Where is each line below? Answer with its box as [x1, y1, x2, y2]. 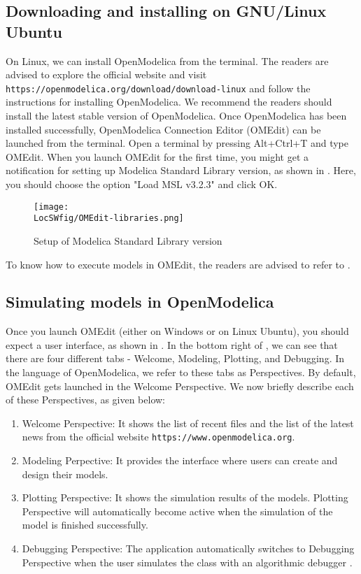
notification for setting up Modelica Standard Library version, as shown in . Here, [6, 163, 356, 178]
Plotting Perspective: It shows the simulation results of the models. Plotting [22, 490, 348, 505]
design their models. [22, 466, 108, 481]
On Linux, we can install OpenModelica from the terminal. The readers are [6, 53, 329, 68]
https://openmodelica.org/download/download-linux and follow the [6, 80, 311, 95]
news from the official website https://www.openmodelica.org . [22, 429, 295, 444]
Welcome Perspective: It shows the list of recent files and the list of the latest [22, 415, 354, 430]
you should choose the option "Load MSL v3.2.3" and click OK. [6, 177, 278, 191]
